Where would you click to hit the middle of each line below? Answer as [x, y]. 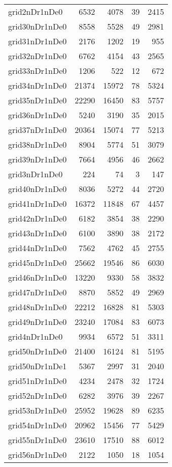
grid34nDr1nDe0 [38, 85]
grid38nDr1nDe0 [38, 144]
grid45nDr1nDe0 [38, 263]
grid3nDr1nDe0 [36, 174]
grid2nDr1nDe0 [36, 11]
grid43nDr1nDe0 [38, 233]
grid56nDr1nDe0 [38, 455]
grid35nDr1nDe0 [38, 100]
